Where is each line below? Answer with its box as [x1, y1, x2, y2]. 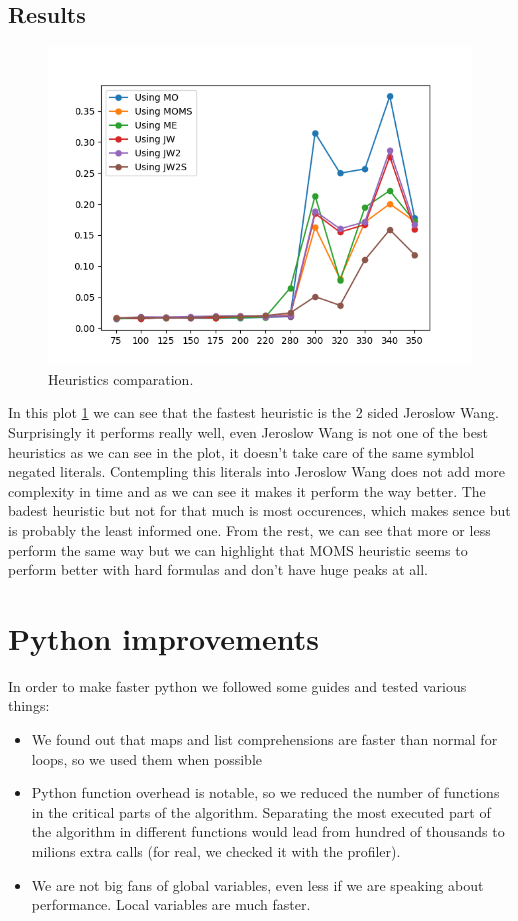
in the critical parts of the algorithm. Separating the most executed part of [31, 801, 491, 822]
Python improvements [8, 617, 319, 658]
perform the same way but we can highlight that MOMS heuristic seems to [8, 539, 468, 560]
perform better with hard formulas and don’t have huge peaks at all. [8, 559, 428, 580]
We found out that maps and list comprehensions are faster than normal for [31, 729, 498, 750]
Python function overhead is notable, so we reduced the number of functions [31, 782, 500, 803]
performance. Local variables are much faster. [31, 894, 311, 915]
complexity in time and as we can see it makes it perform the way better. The [8, 480, 486, 501]
